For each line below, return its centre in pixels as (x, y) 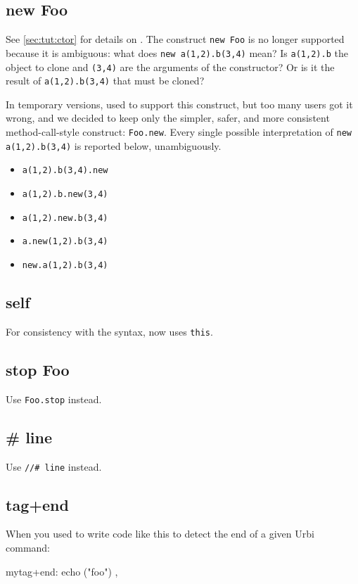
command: (28, 547)
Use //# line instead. (54, 466)
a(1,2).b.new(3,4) (65, 194)
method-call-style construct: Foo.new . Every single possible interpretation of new (179, 132)
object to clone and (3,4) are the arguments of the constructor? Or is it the (170, 66)
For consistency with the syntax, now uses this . (109, 331)
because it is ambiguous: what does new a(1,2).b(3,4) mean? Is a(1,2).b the (177, 52)
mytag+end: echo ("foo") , (62, 571)
